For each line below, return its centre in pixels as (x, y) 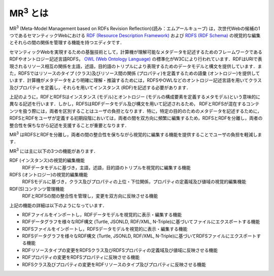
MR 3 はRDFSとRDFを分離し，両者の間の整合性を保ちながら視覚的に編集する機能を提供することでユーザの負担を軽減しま (136, 134)
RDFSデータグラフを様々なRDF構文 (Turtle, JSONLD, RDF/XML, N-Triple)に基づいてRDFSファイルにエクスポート (139, 236)
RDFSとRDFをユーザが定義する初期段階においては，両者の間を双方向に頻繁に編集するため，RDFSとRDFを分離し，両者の (136, 118)
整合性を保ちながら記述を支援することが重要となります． (69, 125)
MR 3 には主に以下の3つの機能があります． (54, 151)
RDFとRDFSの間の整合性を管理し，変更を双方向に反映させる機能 (90, 196)
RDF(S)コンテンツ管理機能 (37, 189)
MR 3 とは (29, 12)
